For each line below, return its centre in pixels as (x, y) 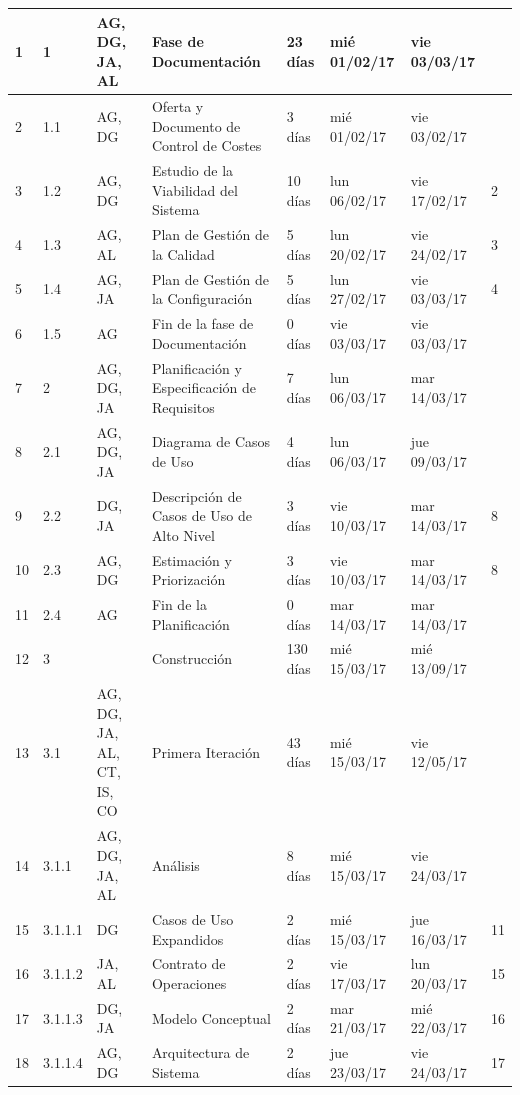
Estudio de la (192, 170)
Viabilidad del (194, 189)
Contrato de (188, 963)
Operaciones (189, 982)
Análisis (175, 864)
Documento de (196, 125)
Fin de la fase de (202, 323)
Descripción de (196, 495)
